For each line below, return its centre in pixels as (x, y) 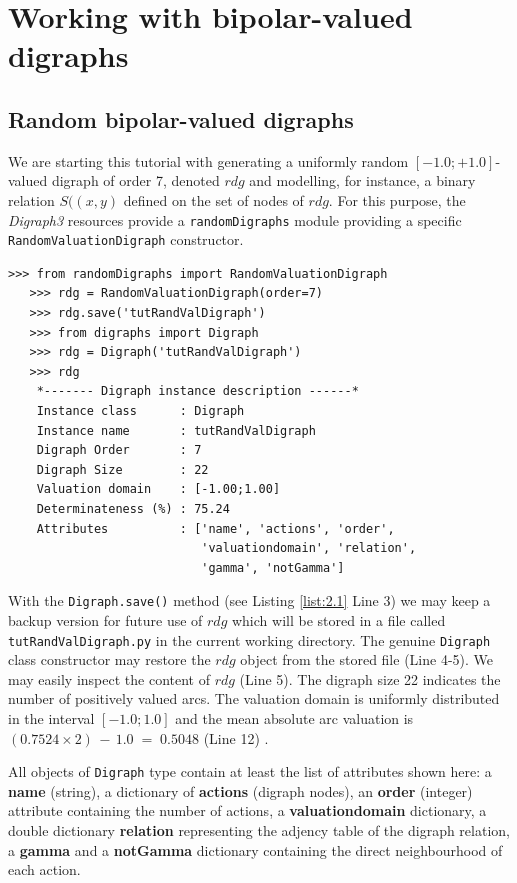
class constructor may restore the (109, 659)
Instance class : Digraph (140, 411)
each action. (44, 869)
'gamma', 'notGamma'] (273, 567)
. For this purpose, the (397, 199)
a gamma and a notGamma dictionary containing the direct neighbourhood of (255, 849)
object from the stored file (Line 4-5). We (366, 659)
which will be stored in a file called (338, 620)
